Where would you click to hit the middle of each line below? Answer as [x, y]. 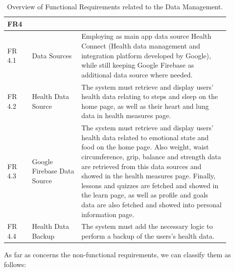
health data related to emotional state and [145, 137]
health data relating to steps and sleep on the [150, 96]
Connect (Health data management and [141, 46]
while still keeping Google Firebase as [138, 65]
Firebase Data [53, 171]
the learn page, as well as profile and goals [145, 195]
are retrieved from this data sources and [141, 166]
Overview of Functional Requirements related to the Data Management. [115, 6]
